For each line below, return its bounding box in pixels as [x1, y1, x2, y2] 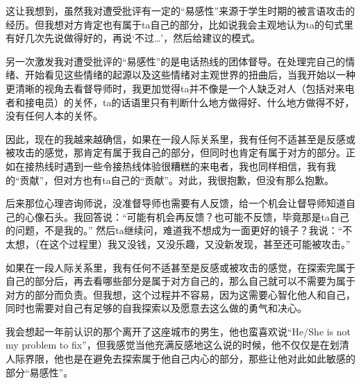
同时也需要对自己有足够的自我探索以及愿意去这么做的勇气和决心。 [6, 301, 307, 315]
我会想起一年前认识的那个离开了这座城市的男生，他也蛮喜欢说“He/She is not [6, 324, 351, 338]
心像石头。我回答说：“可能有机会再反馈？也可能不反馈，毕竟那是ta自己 [24, 209, 350, 224]
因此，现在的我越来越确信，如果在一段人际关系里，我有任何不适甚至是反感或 [6, 131, 355, 146]
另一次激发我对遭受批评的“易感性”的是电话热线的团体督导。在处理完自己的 [6, 53, 346, 68]
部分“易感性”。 [6, 365, 74, 379]
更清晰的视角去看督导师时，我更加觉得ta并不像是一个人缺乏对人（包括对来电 [6, 81, 355, 95]
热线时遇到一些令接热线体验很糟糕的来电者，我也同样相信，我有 [34, 158, 326, 173]
